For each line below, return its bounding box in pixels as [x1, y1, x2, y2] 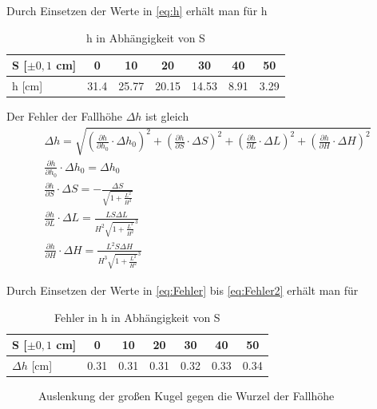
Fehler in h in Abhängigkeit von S [54, 308, 220, 325]
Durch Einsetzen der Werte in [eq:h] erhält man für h [6, 2, 268, 18]
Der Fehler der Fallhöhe [6, 108, 122, 125]
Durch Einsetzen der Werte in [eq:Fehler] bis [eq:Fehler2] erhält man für [6, 282, 359, 298]
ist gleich [145, 108, 189, 125]
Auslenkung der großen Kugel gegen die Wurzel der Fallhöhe [38, 387, 335, 404]
